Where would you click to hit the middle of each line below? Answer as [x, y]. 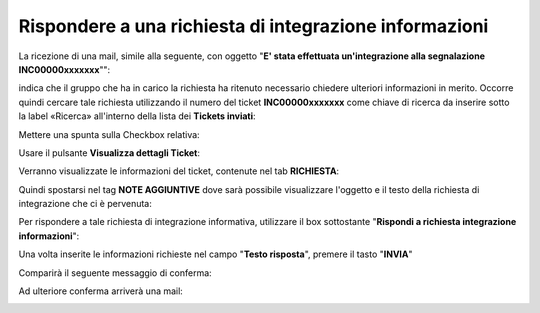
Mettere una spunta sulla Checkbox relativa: [109, 134]
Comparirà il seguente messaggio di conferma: [115, 272]
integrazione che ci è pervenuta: [85, 204]
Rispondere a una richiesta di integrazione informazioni [253, 26]
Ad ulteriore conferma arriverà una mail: [101, 291]
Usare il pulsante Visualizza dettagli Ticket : [109, 152]
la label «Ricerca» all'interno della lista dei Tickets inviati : [137, 116]
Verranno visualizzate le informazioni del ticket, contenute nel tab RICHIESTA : [179, 171]
